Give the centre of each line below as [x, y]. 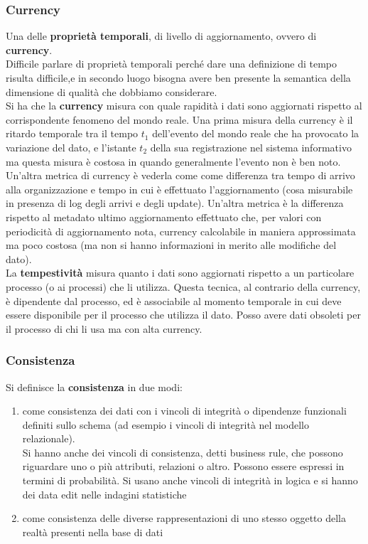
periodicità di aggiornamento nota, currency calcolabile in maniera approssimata [181, 231]
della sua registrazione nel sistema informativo [251, 147]
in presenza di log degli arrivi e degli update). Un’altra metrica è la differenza [175, 203]
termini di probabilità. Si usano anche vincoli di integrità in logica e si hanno [190, 480]
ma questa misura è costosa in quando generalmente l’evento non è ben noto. [173, 161]
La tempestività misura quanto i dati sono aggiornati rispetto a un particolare [180, 273]
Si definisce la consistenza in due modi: [94, 386]
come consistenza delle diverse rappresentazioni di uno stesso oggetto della [184, 518]
